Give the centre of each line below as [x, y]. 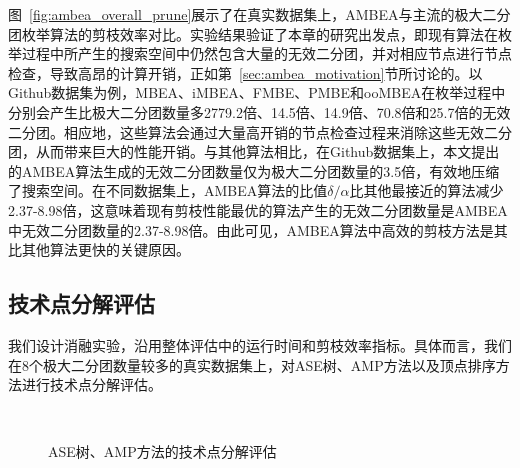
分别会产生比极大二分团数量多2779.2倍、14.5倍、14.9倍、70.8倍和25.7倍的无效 [259, 111]
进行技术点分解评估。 [91, 384]
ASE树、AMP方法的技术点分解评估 [162, 451]
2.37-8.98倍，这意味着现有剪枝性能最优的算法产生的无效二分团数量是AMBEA [258, 209]
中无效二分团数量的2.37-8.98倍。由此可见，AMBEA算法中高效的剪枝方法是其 [258, 229]
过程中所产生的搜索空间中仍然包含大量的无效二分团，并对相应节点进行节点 [266, 53]
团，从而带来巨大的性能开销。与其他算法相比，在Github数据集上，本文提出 [254, 151]
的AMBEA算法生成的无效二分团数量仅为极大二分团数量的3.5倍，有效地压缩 [254, 170]
